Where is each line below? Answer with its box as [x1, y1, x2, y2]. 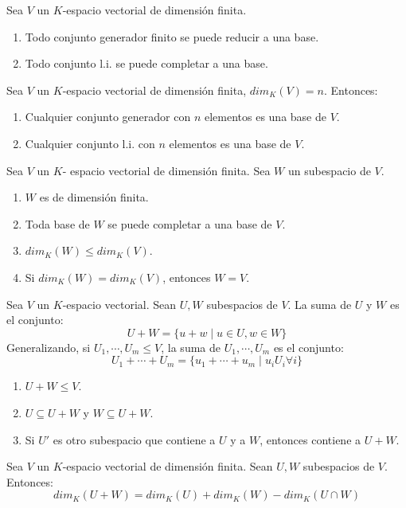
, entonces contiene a [260, 431, 361, 447]
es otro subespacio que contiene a [53, 431, 216, 447]
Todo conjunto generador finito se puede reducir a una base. [25, 28, 319, 45]
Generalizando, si [6, 338, 91, 355]
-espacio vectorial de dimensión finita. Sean [62, 458, 273, 475]
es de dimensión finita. [39, 189, 149, 205]
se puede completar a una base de [107, 215, 272, 232]
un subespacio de [287, 162, 371, 178]
